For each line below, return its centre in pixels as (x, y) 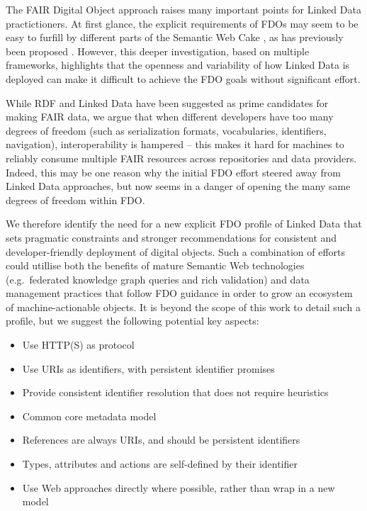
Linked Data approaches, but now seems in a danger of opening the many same (178, 186)
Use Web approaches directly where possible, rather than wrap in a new (179, 487)
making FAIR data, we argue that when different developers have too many (170, 117)
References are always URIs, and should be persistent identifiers (161, 440)
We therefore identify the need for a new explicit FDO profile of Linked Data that (184, 224)
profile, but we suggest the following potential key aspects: (132, 321)
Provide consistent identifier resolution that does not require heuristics (175, 392)
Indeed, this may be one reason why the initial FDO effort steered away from (173, 172)
